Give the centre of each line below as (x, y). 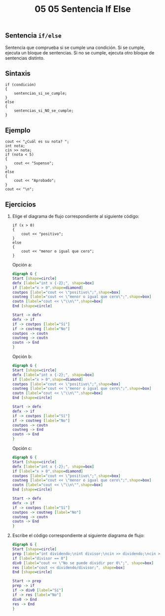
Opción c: (22, 448)
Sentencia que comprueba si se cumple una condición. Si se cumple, (75, 47)
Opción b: (22, 356)
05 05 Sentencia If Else (83, 9)
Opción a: (22, 265)
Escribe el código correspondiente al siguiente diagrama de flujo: (78, 535)
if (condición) (21, 85)
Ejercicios (20, 204)
